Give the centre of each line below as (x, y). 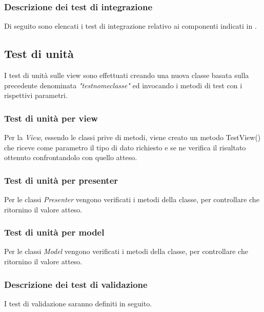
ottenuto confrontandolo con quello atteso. (71, 157)
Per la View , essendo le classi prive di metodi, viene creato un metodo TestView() (133, 137)
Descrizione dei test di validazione (76, 284)
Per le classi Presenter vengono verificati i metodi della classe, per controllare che (132, 199)
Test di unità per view (51, 118)
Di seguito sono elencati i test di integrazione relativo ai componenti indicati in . (130, 26)
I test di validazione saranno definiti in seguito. (78, 303)
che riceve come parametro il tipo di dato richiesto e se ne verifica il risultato (125, 147)
